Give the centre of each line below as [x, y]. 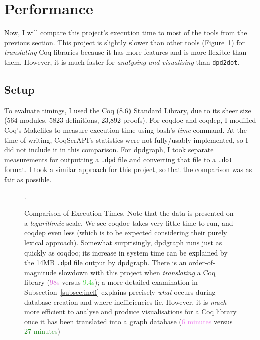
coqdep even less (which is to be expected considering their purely [126, 233]
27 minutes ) [42, 331]
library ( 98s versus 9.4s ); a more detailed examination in [111, 282]
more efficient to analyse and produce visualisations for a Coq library [131, 312]
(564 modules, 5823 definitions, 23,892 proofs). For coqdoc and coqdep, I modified [130, 120]
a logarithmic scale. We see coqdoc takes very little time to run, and [129, 223]
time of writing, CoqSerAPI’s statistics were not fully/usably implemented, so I [126, 140]
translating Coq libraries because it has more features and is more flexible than [125, 52]
